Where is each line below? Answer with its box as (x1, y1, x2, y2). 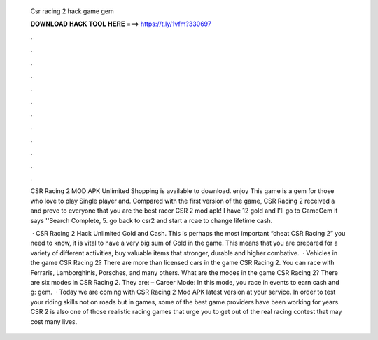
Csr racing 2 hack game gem (30, 7, 115, 15)
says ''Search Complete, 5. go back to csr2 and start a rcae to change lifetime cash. (30, 216, 273, 225)
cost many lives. (30, 317, 78, 325)
